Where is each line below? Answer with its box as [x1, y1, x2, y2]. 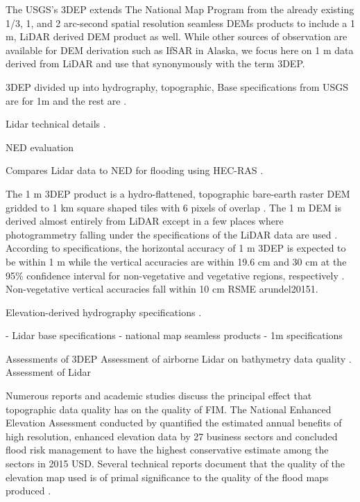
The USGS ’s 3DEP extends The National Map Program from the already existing [6, 2, 354, 16]
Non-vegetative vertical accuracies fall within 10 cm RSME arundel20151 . [6, 282, 318, 296]
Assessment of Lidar [6, 365, 92, 379]
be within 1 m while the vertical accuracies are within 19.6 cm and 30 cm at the [6, 254, 347, 268]
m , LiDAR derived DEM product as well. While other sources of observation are [6, 29, 348, 44]
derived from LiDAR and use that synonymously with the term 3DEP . [6, 56, 305, 71]
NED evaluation [6, 139, 74, 154]
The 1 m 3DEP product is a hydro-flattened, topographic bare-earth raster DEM [6, 186, 350, 200]
